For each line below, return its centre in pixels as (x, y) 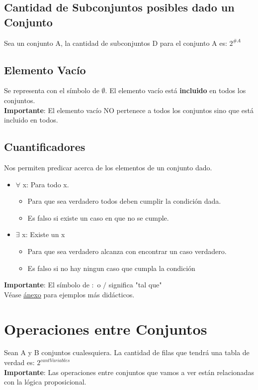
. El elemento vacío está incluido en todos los (175, 90)
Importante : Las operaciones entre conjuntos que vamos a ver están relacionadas (129, 372)
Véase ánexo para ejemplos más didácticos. (69, 294)
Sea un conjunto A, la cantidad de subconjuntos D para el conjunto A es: (116, 43)
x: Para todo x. (46, 184)
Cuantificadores (45, 147)
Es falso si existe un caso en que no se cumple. (98, 217)
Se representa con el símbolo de (52, 90)
